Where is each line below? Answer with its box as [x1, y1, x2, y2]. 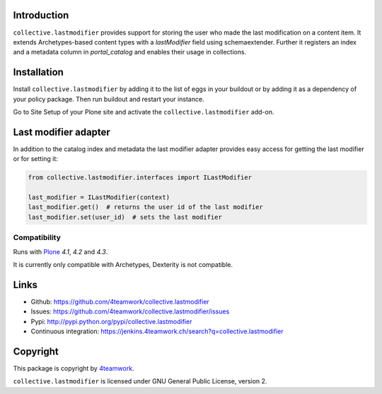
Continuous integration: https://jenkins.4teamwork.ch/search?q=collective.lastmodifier [30, 327, 284, 335]
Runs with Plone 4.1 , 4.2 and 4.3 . [13, 247, 108, 256]
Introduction [13, 9, 69, 21]
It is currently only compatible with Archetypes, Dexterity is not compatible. [13, 260, 233, 268]
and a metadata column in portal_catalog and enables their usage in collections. [13, 48, 247, 56]
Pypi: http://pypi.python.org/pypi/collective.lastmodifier [30, 317, 192, 326]
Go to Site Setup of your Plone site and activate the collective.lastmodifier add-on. [13, 107, 274, 116]
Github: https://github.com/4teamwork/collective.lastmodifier [30, 297, 210, 306]
